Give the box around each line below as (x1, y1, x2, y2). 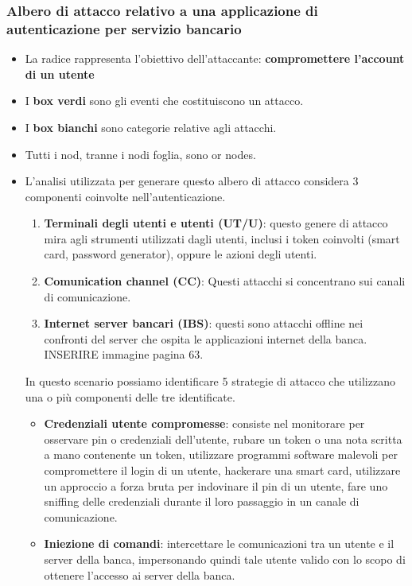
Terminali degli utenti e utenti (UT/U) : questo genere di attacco (44, 215, 388, 231)
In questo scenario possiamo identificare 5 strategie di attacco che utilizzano (25, 373, 395, 390)
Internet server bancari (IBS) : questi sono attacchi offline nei (44, 315, 363, 332)
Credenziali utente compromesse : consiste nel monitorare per (44, 415, 365, 432)
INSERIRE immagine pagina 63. (44, 346, 204, 363)
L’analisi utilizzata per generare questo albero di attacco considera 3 (25, 173, 359, 189)
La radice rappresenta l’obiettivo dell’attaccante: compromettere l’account (25, 50, 405, 67)
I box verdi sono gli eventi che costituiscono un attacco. (25, 92, 304, 109)
